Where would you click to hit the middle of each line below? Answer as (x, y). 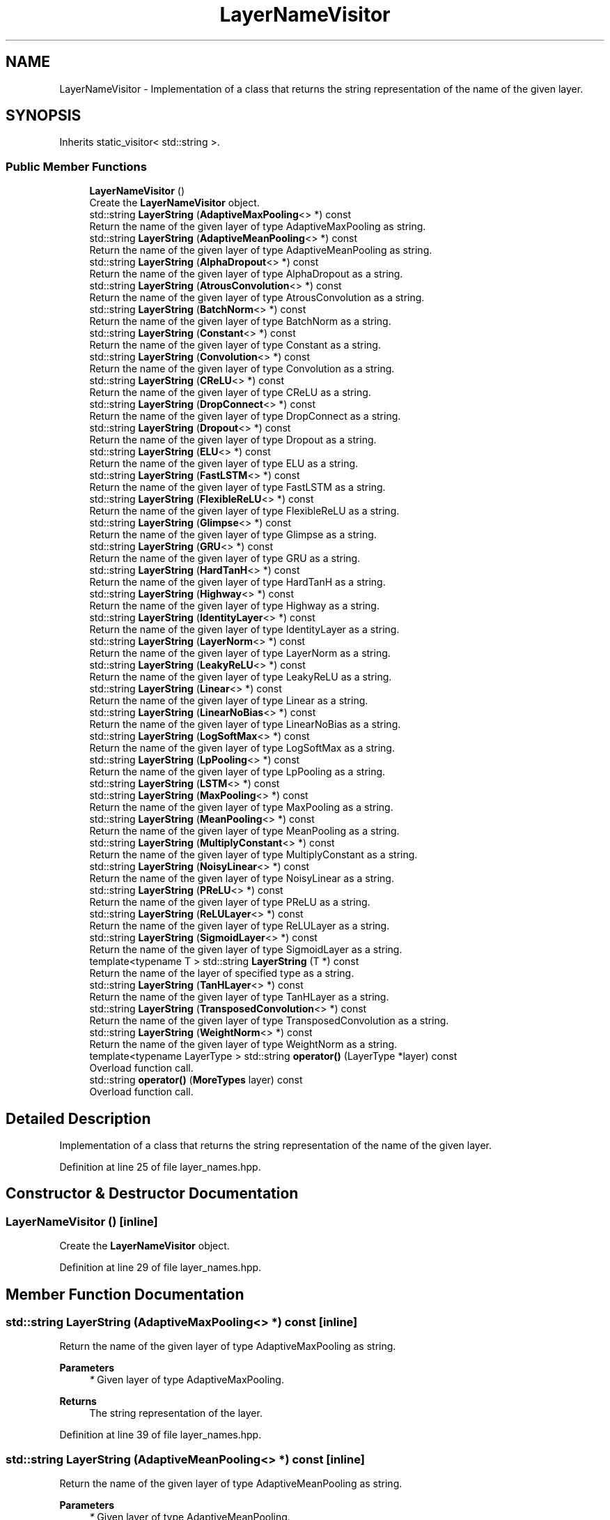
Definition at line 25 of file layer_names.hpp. (160, 1167)
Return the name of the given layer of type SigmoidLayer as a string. (246, 950)
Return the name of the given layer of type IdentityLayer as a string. (244, 630)
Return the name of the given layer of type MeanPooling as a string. (244, 831)
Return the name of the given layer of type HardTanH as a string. (237, 582)
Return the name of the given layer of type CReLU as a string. (230, 393)
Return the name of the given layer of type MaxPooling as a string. (241, 807)
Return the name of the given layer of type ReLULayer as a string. (240, 926)
